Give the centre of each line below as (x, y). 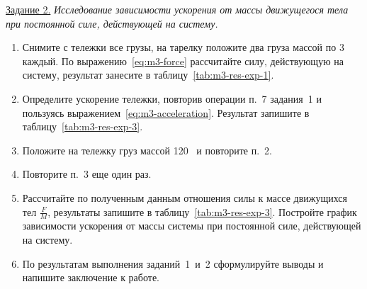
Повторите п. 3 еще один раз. (87, 174)
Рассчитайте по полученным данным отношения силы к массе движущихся (185, 197)
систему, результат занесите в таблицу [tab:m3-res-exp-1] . (148, 75)
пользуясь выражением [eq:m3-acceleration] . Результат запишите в (166, 112)
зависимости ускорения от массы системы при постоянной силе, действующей (192, 226)
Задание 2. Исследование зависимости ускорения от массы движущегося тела (177, 9)
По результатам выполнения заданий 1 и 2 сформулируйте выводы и (173, 263)
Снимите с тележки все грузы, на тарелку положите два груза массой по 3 (183, 47)
